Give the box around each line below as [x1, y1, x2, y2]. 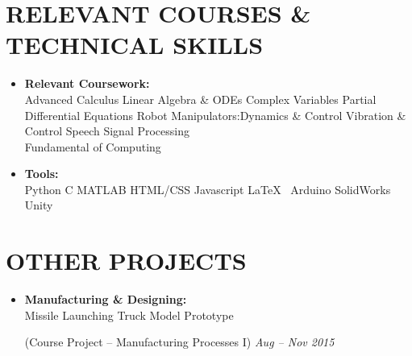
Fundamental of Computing [24, 138, 161, 155]
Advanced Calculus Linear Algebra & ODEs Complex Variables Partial [24, 90, 377, 107]
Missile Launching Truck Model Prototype [24, 306, 234, 323]
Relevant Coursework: [24, 75, 150, 92]
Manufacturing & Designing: [24, 291, 187, 308]
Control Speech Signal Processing [24, 122, 190, 139]
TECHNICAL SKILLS [6, 28, 264, 61]
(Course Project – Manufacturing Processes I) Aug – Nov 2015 [24, 333, 335, 350]
